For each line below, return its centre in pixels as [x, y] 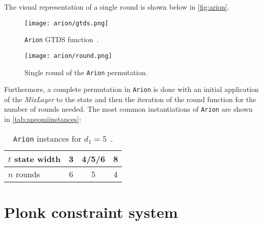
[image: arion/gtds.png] [67, 23]
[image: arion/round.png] [68, 56]
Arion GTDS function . [62, 39]
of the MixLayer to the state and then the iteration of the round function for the [130, 99]
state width [37, 158]
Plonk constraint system [91, 212]
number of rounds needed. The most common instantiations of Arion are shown [128, 109]
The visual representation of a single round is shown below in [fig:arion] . [117, 7]
